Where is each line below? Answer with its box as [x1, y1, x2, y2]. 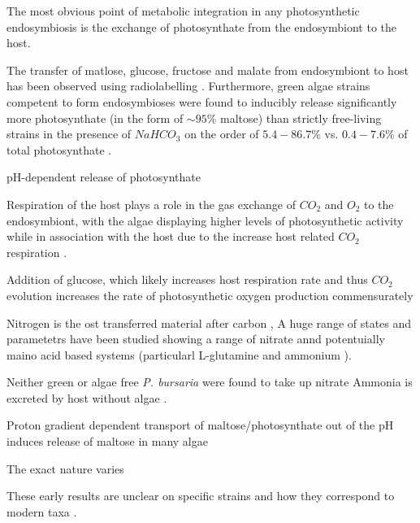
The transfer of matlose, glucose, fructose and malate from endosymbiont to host [6, 61, 409, 78]
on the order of [184, 125, 259, 142]
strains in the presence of [6, 125, 132, 142]
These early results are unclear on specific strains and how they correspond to [6, 487, 395, 504]
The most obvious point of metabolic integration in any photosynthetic [6, 2, 360, 19]
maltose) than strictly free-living [220, 109, 382, 126]
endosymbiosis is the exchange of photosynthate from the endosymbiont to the [6, 18, 396, 35]
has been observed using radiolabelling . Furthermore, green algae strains [6, 77, 370, 94]
